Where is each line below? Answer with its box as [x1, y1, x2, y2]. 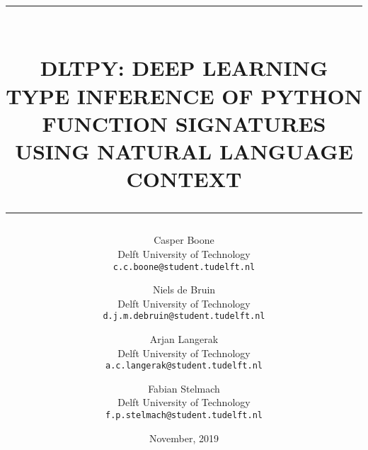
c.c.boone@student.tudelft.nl [113, 261, 255, 272]
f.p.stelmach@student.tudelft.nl [105, 410, 263, 421]
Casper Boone [154, 232, 214, 247]
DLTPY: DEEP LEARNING [40, 53, 328, 82]
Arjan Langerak [149, 332, 219, 346]
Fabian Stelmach [148, 381, 220, 395]
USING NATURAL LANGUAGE [15, 136, 353, 165]
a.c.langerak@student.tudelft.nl [105, 361, 263, 371]
